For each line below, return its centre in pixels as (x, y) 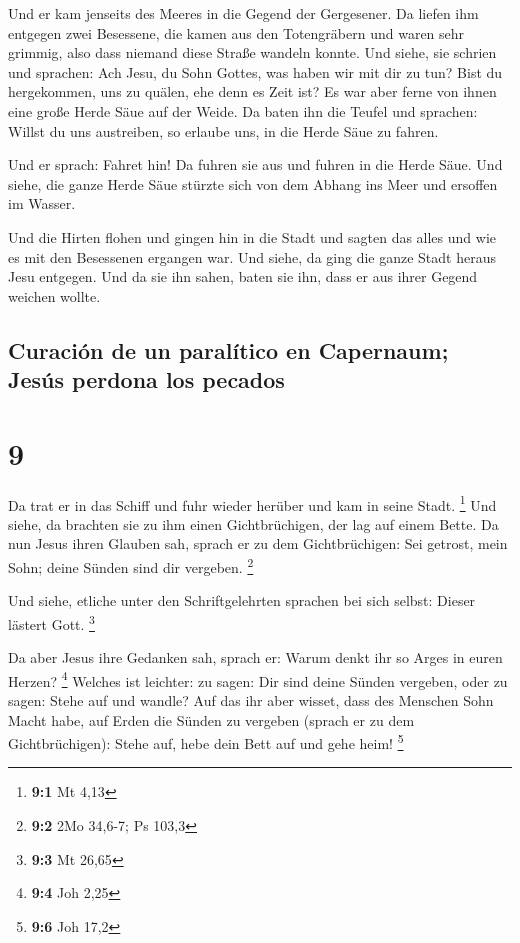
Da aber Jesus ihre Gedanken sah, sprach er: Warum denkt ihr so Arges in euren (255, 657)
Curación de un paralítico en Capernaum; (228, 349)
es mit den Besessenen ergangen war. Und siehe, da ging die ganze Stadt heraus (252, 256)
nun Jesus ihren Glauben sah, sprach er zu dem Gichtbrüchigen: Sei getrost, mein (258, 543)
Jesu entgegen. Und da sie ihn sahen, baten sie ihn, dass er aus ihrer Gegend (243, 276)
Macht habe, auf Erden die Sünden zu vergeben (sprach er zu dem (211, 719)
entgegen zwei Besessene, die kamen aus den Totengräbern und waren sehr (236, 32)
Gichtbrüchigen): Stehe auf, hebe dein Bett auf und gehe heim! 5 (206, 741)
